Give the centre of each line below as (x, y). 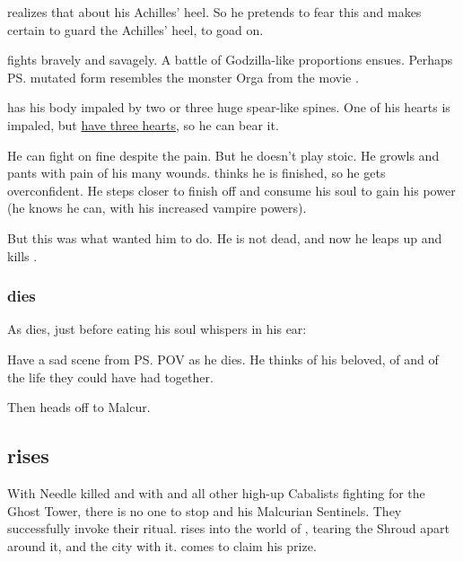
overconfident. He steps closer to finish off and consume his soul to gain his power (231, 190)
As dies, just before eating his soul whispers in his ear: (157, 329)
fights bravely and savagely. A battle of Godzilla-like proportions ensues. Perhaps (230, 60)
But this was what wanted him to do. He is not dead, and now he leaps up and (225, 237)
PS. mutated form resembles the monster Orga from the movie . (183, 77)
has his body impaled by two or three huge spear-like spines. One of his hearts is (229, 107)
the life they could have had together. (110, 377)
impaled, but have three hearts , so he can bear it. (143, 124)
